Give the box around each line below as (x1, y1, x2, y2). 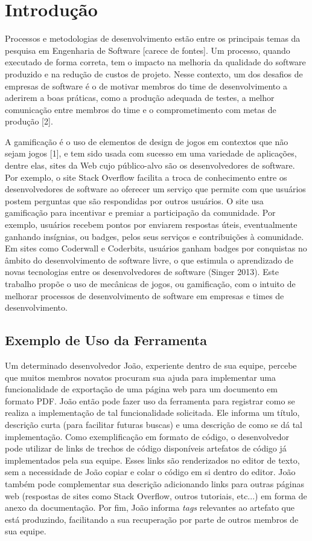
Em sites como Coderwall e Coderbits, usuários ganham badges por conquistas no (5, 242, 307, 254)
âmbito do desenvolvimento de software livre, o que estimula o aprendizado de (5, 253, 293, 266)
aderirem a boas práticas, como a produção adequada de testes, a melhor (5, 91, 275, 104)
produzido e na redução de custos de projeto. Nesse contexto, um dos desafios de (5, 67, 303, 80)
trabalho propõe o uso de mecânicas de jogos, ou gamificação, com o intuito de (5, 277, 296, 290)
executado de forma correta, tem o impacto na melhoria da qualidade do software (5, 56, 306, 68)
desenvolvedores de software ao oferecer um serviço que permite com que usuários (5, 183, 306, 195)
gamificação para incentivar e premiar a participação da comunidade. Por (5, 206, 276, 219)
